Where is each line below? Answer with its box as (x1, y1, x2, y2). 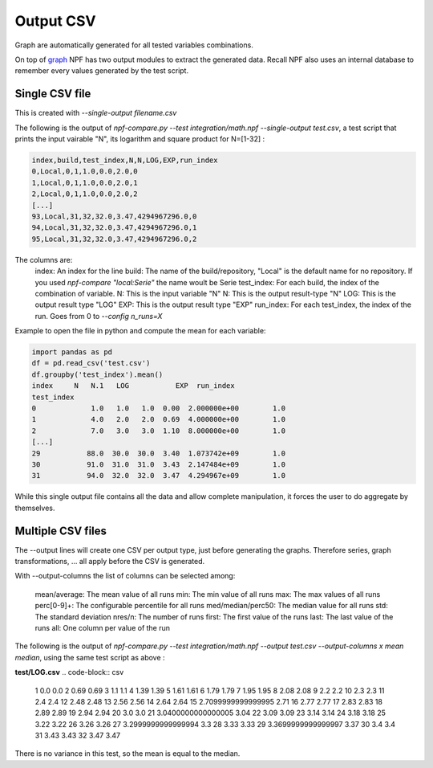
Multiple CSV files (14, 524, 107, 537)
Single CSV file (14, 87, 91, 100)
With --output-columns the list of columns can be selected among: (14, 571, 236, 581)
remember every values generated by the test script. (14, 66, 188, 76)
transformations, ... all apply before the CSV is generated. (14, 557, 205, 566)
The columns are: (14, 255, 73, 264)
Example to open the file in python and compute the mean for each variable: (14, 326, 266, 336)
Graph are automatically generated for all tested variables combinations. (14, 40, 254, 50)
